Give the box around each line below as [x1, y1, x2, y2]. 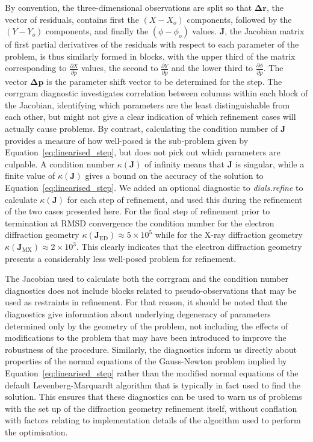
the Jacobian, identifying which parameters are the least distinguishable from [5, 98, 290, 111]
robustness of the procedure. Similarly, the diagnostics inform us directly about [5, 343, 297, 355]
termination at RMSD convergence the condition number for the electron [5, 216, 274, 229]
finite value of [5, 169, 55, 182]
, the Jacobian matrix [225, 25, 305, 37]
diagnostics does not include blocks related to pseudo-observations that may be [5, 284, 297, 296]
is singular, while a [235, 157, 305, 170]
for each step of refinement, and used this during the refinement [67, 193, 303, 205]
